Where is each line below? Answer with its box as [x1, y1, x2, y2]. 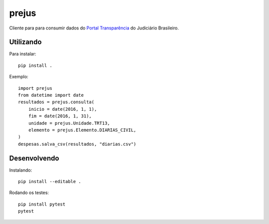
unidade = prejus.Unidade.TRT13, [28, 120, 111, 126]
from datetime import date [18, 92, 84, 98]
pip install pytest [18, 201, 66, 207]
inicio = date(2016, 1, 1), [28, 106, 97, 112]
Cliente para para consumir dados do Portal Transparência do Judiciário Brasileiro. [9, 25, 179, 31]
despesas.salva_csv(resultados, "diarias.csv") [18, 141, 136, 147]
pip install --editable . [18, 179, 82, 185]
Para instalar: [9, 51, 36, 57]
